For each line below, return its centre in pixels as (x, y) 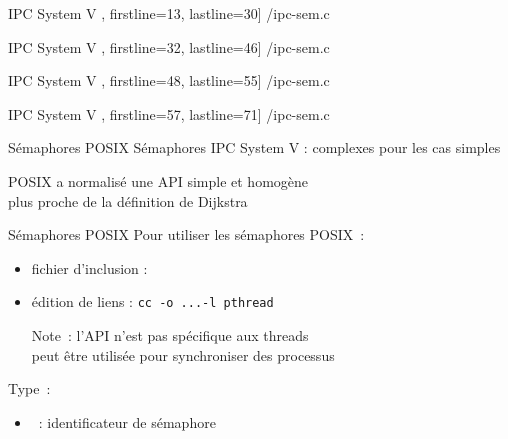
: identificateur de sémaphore (127, 421)
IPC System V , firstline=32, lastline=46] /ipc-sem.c (169, 46)
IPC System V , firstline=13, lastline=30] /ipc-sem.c (169, 13)
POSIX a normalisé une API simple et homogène (158, 180)
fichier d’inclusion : (89, 267)
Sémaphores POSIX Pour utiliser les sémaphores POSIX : (186, 234)
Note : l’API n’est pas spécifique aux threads (170, 335)
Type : (29, 388)
